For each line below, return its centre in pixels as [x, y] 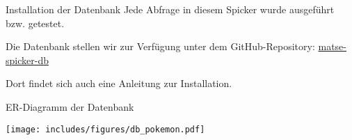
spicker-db [27, 60]
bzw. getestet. [35, 23]
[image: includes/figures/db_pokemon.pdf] [105, 129]
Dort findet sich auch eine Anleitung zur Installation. [119, 83]
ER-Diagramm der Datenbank [70, 106]
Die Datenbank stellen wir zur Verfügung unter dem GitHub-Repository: [160, 46]
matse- [332, 46]
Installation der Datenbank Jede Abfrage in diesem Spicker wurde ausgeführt [170, 9]
